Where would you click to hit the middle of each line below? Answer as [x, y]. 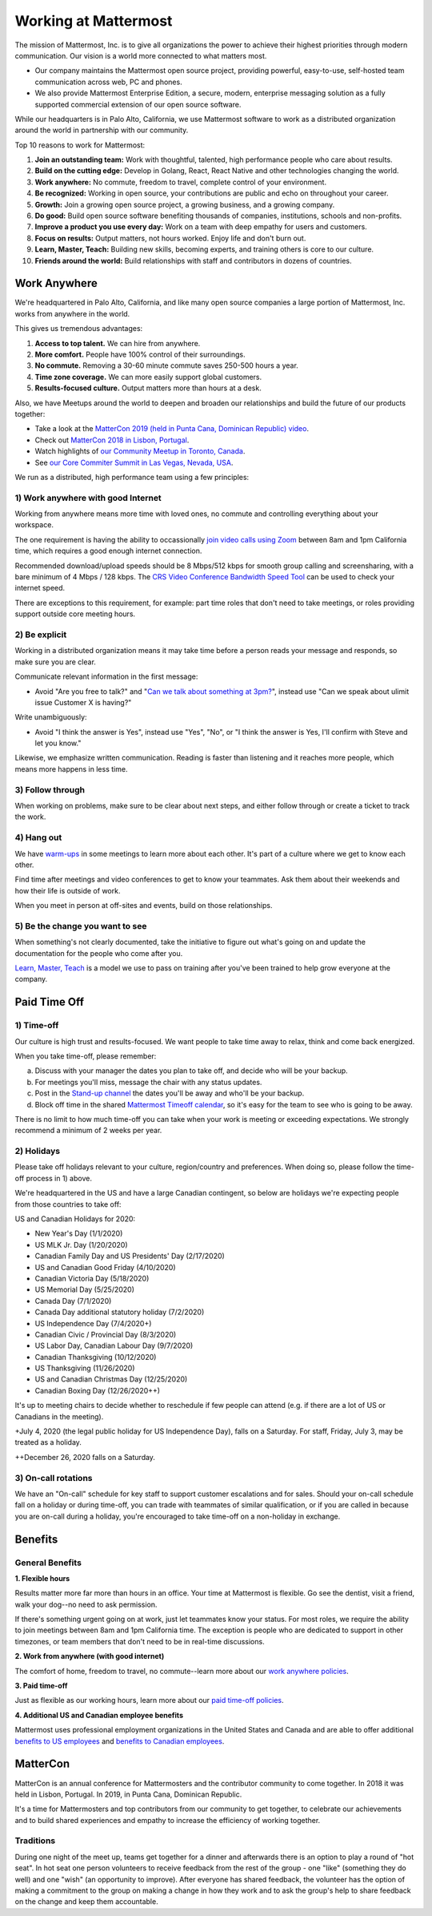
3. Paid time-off [41, 1686]
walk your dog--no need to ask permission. [86, 1604]
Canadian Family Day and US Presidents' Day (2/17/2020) [130, 1256]
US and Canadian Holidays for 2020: [75, 1219]
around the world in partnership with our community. [102, 130]
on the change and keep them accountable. [87, 1902]
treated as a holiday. [48, 1442]
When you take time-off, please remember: [86, 1056]
